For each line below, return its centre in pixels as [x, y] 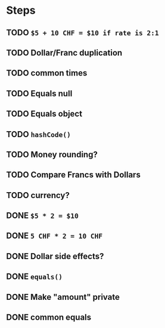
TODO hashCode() [39, 134]
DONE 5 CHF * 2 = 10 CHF [55, 236]
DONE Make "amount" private [63, 297]
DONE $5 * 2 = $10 [43, 216]
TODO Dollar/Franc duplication [64, 52]
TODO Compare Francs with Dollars [74, 175]
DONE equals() [35, 277]
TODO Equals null [39, 93]
